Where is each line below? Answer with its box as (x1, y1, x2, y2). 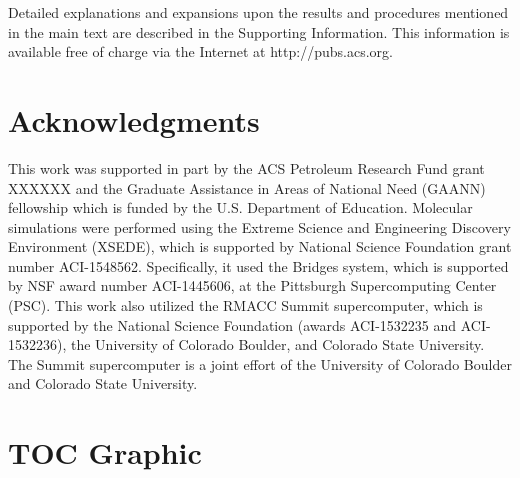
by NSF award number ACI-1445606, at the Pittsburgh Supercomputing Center (8, 275, 497, 296)
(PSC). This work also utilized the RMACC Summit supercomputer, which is (8, 295, 483, 316)
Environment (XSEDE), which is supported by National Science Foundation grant (8, 236, 512, 257)
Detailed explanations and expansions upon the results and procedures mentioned (8, 2, 509, 22)
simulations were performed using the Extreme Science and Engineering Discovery (8, 216, 511, 237)
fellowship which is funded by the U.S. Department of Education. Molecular (8, 197, 473, 218)
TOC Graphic (8, 432, 202, 473)
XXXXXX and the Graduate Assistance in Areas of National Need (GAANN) (8, 177, 486, 198)
